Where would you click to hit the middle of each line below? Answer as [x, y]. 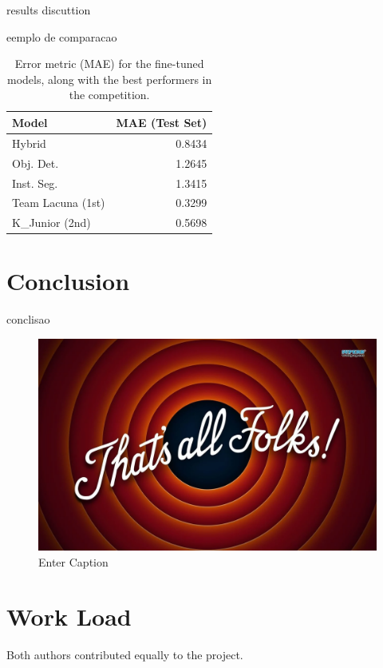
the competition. [109, 95]
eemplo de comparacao [62, 36]
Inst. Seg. [35, 183]
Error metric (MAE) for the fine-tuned [109, 64]
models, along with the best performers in [110, 79]
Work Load [69, 616]
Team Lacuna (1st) [59, 203]
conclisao [28, 319]
